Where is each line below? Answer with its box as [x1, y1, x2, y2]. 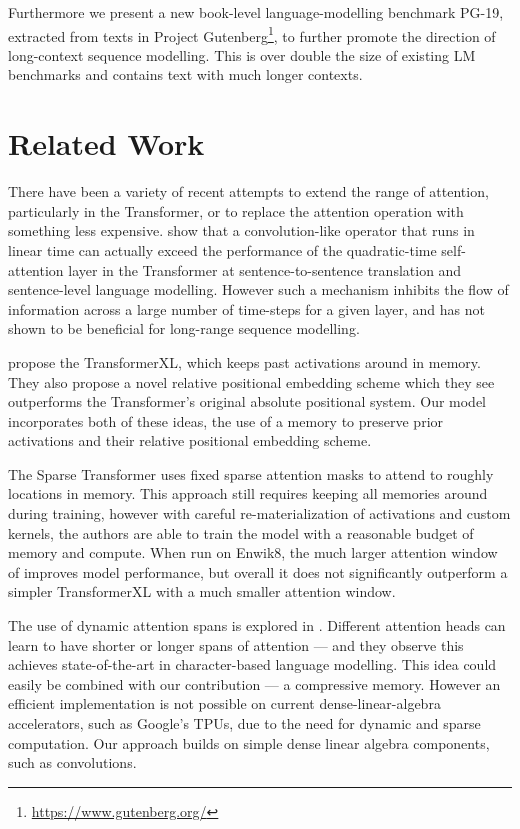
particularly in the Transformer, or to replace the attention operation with [8, 200, 464, 221]
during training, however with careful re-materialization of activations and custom [8, 503, 511, 524]
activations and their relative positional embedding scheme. [8, 430, 372, 451]
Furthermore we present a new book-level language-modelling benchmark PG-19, [8, 2, 504, 22]
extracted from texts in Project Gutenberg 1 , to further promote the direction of [8, 22, 496, 46]
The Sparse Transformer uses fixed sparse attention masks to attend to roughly [8, 463, 494, 484]
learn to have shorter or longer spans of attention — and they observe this [8, 634, 464, 655]
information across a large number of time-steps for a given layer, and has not [8, 298, 485, 319]
